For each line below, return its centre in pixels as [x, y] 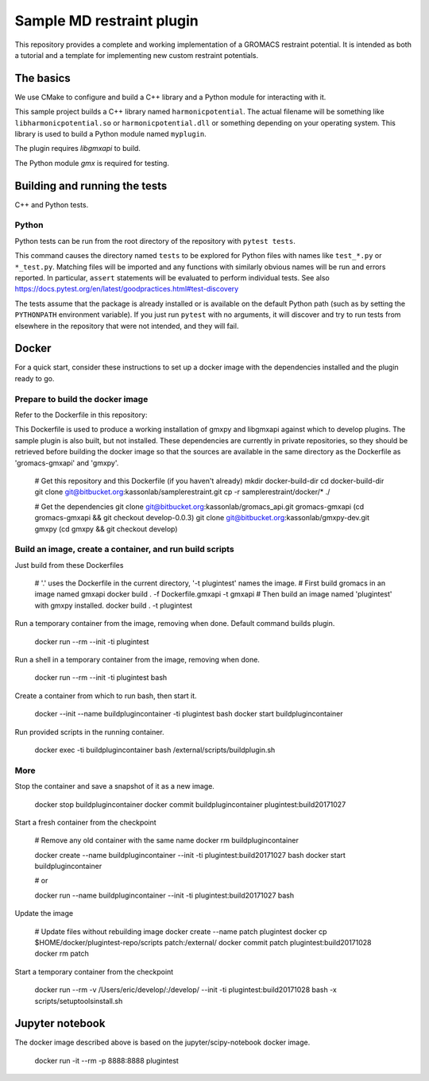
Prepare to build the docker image [81, 399]
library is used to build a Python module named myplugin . [110, 134]
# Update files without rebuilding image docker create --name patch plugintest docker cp [181, 931]
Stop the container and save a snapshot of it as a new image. [114, 786]
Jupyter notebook [60, 1023]
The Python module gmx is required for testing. [92, 163]
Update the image [44, 913]
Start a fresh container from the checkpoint [85, 822]
